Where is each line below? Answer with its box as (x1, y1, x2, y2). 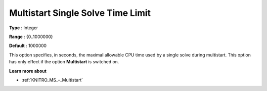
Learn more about (9, 68, 47, 74)
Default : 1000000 (9, 43, 47, 49)
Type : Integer (9, 25, 38, 31)
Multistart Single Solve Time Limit (9, 7, 151, 18)
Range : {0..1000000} (9, 34, 53, 40)
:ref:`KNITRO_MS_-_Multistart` (21, 77, 84, 83)
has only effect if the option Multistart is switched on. (9, 59, 119, 65)
